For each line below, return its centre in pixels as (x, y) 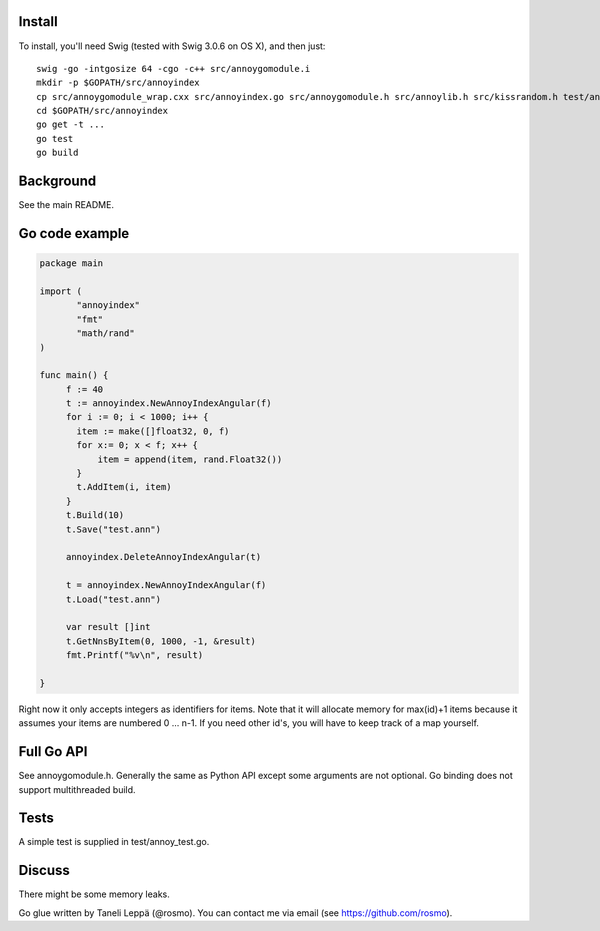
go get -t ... (70, 124)
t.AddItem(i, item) (124, 487)
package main (71, 263)
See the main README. (66, 205)
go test (55, 138)
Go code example (74, 233)
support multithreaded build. (77, 789)
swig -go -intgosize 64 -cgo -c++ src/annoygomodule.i (173, 68)
